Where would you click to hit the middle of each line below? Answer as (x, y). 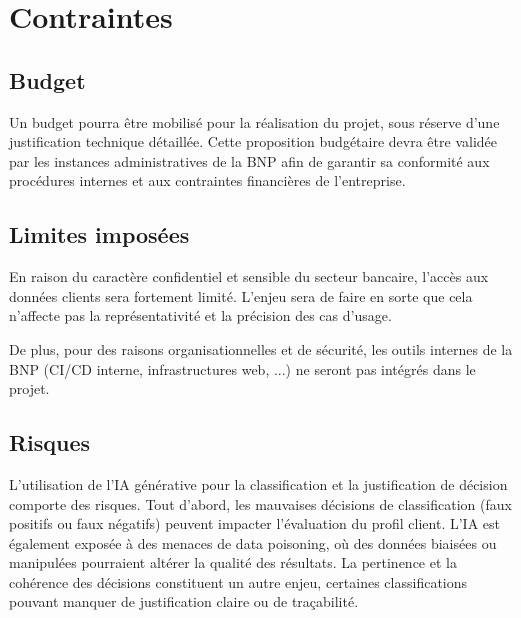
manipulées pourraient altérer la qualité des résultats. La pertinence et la (233, 562)
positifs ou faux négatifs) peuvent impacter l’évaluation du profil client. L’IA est (255, 523)
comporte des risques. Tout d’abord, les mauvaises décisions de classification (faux (260, 503)
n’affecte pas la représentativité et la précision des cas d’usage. (200, 315)
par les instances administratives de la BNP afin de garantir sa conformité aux (249, 160)
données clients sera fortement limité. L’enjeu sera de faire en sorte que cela (241, 295)
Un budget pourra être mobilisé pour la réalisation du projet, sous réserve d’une (254, 121)
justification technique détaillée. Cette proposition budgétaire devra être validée (253, 141)
